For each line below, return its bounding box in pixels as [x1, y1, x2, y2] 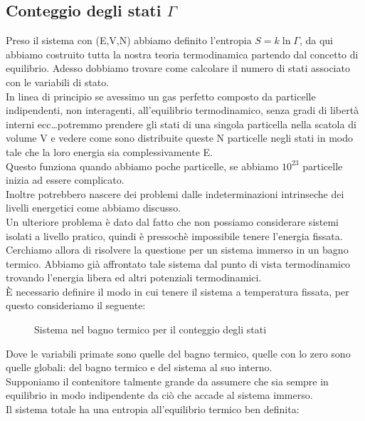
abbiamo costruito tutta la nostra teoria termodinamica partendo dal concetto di [6, 46, 359, 61]
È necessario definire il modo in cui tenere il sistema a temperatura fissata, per [6, 284, 349, 298]
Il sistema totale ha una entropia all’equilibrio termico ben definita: [6, 402, 300, 417]
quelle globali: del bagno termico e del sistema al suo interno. [6, 360, 273, 375]
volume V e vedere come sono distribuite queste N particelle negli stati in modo [6, 130, 354, 145]
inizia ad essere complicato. [6, 172, 125, 187]
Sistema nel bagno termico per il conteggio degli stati [34, 322, 267, 337]
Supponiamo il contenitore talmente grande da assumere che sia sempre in [6, 373, 329, 388]
